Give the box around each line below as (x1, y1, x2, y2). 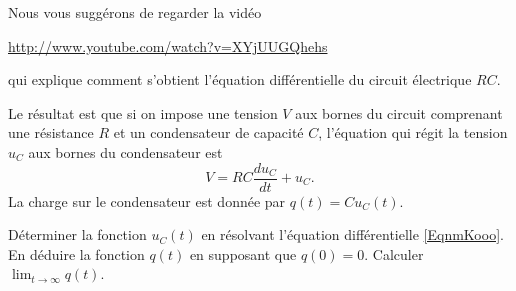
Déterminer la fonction (8, 224, 147, 245)
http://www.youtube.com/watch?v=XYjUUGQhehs (8, 35, 328, 56)
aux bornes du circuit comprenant (295, 102, 503, 123)
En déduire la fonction (8, 243, 145, 264)
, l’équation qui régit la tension (318, 122, 508, 143)
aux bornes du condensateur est (28, 141, 223, 162)
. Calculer (364, 243, 424, 264)
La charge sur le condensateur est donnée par (8, 190, 286, 211)
